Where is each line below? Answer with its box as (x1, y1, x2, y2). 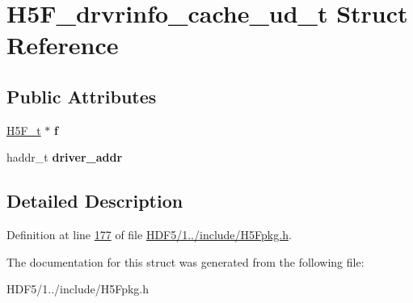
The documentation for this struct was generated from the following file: (6, 253, 365, 270)
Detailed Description (6, 188, 183, 213)
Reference (6, 28, 119, 61)
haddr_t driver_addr (6, 149, 123, 166)
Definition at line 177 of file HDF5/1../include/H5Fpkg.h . (6, 226, 292, 243)
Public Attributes (6, 83, 157, 108)
